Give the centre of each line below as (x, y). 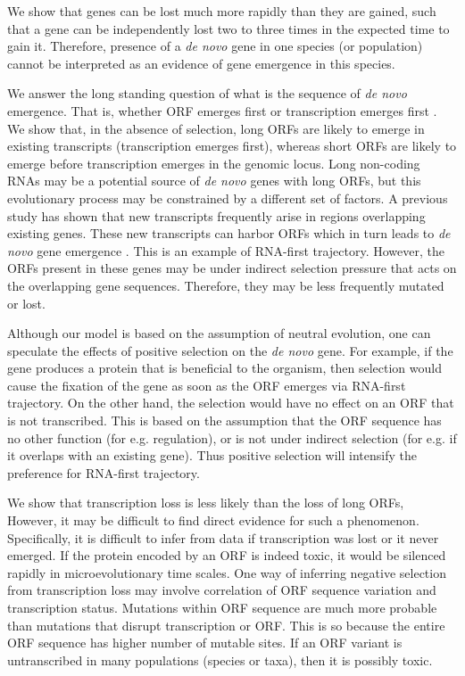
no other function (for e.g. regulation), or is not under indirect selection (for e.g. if (232, 437)
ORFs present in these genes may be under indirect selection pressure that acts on (232, 268)
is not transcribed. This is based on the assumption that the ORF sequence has (224, 420)
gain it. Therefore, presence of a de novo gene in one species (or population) (215, 46)
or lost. (26, 303)
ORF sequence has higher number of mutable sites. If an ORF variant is (205, 643)
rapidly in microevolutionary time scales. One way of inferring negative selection (227, 572)
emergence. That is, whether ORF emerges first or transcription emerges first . (222, 110)
